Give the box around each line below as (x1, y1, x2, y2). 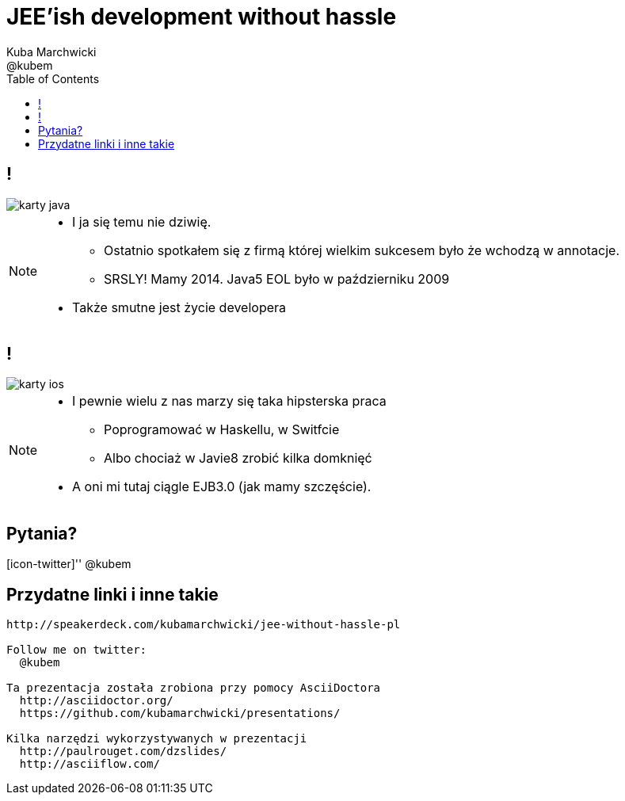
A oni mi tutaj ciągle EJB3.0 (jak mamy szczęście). (72, 479, 372, 495)
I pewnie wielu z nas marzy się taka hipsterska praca (72, 393, 387, 410)
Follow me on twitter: (6, 643, 147, 657)
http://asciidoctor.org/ (19, 694, 173, 708)
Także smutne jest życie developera (72, 299, 287, 315)
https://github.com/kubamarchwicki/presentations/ (19, 707, 341, 720)
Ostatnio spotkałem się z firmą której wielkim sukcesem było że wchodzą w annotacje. (104, 242, 620, 258)
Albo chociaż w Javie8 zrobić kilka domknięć (104, 450, 372, 467)
